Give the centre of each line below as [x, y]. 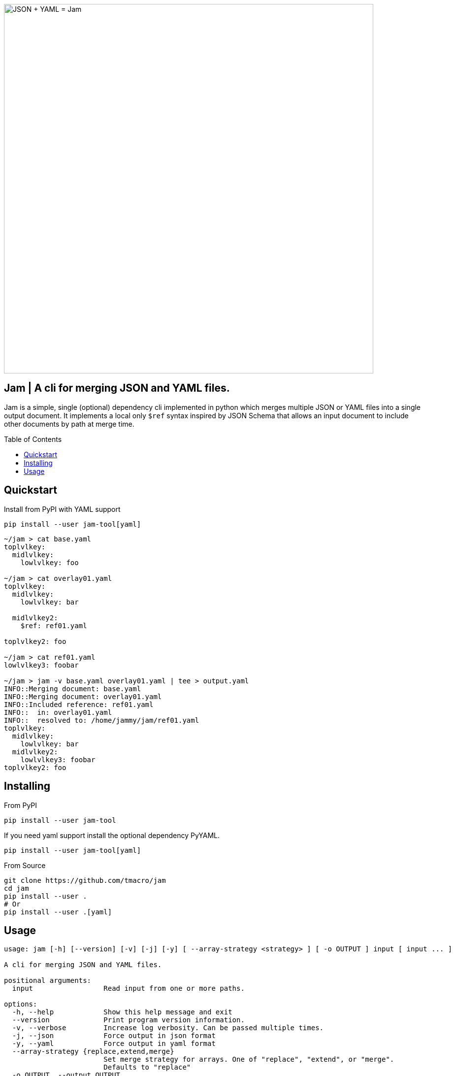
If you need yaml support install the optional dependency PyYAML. [112, 835]
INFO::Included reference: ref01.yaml [79, 704]
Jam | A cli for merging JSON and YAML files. [117, 388]
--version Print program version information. [128, 1020]
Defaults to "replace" [147, 1067]
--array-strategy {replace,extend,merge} [93, 1052]
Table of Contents [33, 439]
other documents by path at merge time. [69, 424]
